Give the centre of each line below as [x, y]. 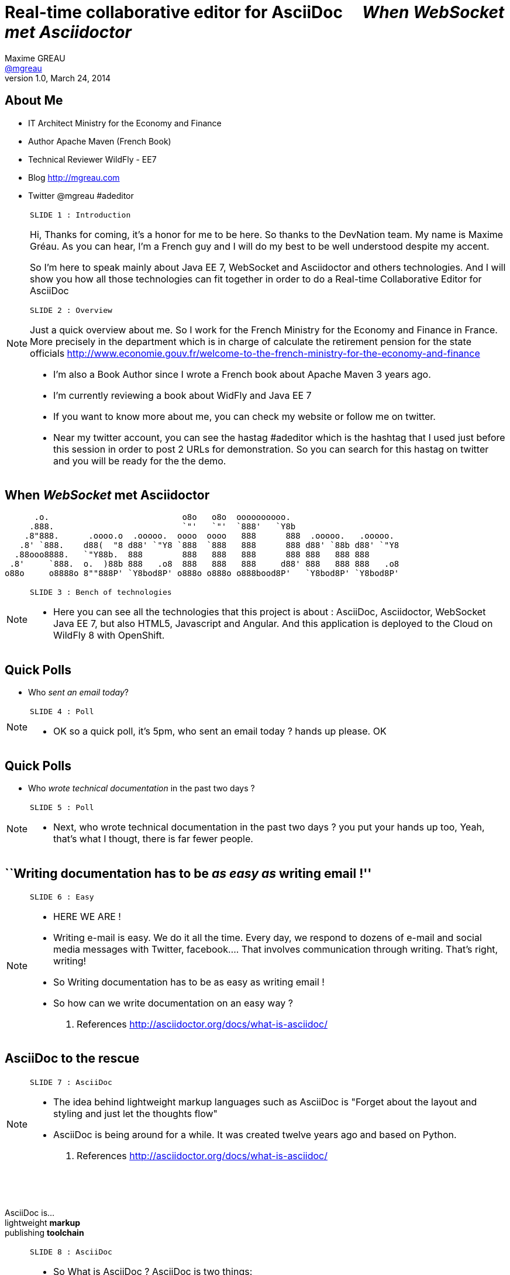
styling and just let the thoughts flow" [136, 1113]
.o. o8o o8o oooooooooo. [162, 517]
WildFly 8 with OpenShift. [109, 635]
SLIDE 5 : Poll [62, 808]
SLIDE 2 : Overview [71, 310]
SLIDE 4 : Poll [62, 712]
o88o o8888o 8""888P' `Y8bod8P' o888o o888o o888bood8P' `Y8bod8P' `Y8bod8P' [202, 573]
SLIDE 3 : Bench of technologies [101, 592]
